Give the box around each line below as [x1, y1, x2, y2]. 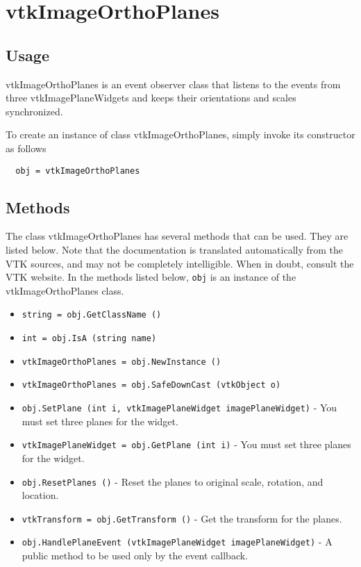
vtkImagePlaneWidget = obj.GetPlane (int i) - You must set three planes [22, 437, 351, 452]
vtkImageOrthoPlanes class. [6, 283, 124, 297]
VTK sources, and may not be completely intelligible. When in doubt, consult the [6, 256, 354, 270]
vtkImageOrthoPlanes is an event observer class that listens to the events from [6, 76, 341, 91]
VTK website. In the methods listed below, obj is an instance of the [6, 270, 296, 284]
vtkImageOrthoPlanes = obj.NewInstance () [22, 356, 221, 367]
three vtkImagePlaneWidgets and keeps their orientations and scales [6, 90, 296, 105]
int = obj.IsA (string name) [22, 334, 157, 344]
